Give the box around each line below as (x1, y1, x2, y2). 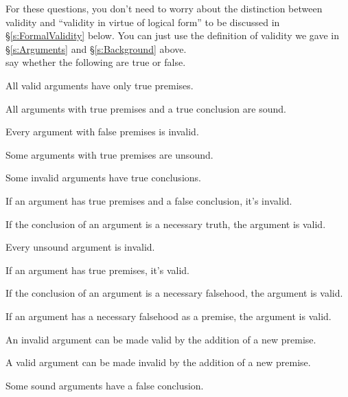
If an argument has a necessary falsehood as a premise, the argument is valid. (5, 308, 332, 323)
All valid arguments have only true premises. (5, 78, 194, 92)
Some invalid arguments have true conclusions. (5, 170, 201, 185)
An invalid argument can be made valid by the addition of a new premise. (5, 332, 316, 346)
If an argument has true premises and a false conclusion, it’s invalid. (5, 193, 292, 207)
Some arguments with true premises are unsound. (5, 147, 213, 161)
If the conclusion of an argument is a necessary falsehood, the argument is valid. (5, 286, 343, 300)
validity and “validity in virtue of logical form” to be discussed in (5, 14, 280, 29)
